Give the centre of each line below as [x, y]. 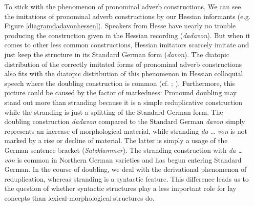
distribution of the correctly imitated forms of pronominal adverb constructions [123, 64]
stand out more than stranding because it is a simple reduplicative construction [124, 102]
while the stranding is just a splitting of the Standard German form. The [114, 112]
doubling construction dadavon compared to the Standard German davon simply [125, 121]
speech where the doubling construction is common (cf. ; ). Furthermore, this [120, 83]
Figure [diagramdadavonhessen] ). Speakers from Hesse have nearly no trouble [120, 26]
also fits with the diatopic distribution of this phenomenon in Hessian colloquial [124, 73]
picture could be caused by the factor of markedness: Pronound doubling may [121, 93]
